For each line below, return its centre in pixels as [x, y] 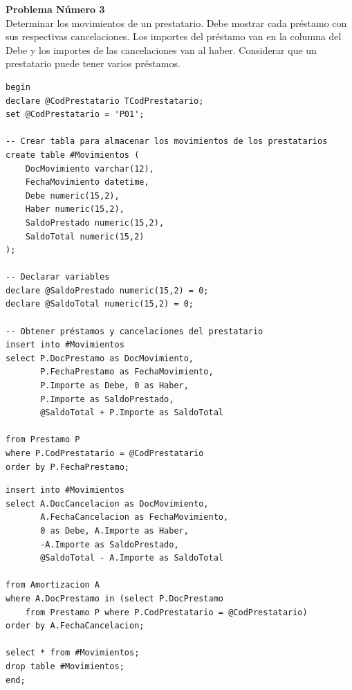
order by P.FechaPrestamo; [67, 467]
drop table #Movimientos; [65, 666]
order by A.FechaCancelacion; [75, 626]
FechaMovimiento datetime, [87, 182]
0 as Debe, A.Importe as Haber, [114, 530]
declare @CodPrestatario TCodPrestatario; [105, 101]
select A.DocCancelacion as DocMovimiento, [107, 503]
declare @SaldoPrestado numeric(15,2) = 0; [107, 290]
